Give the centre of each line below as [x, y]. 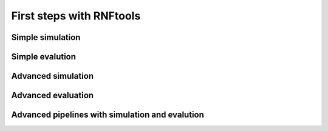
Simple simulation [46, 37]
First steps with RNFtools [76, 16]
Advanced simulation [53, 76]
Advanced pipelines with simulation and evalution [108, 115]
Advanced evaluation [53, 96]
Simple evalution [43, 57]
